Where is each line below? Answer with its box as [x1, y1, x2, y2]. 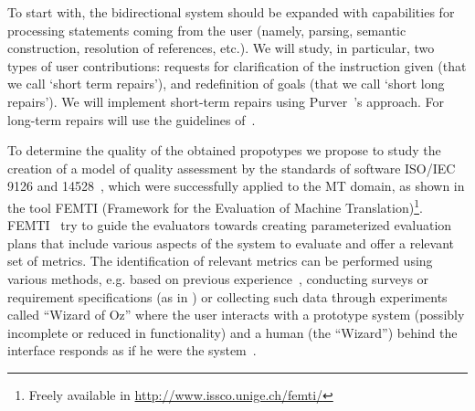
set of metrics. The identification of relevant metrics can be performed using [7, 251, 433, 270]
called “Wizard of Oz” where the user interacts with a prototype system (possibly [7, 305, 465, 324]
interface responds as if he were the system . [7, 341, 257, 360]
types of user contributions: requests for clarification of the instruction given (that [7, 56, 467, 75]
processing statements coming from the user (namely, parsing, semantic [7, 20, 406, 39]
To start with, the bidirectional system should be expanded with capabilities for [7, 3, 455, 21]
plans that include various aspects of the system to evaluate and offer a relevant [7, 233, 454, 252]
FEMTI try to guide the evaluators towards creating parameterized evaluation [7, 216, 452, 235]
